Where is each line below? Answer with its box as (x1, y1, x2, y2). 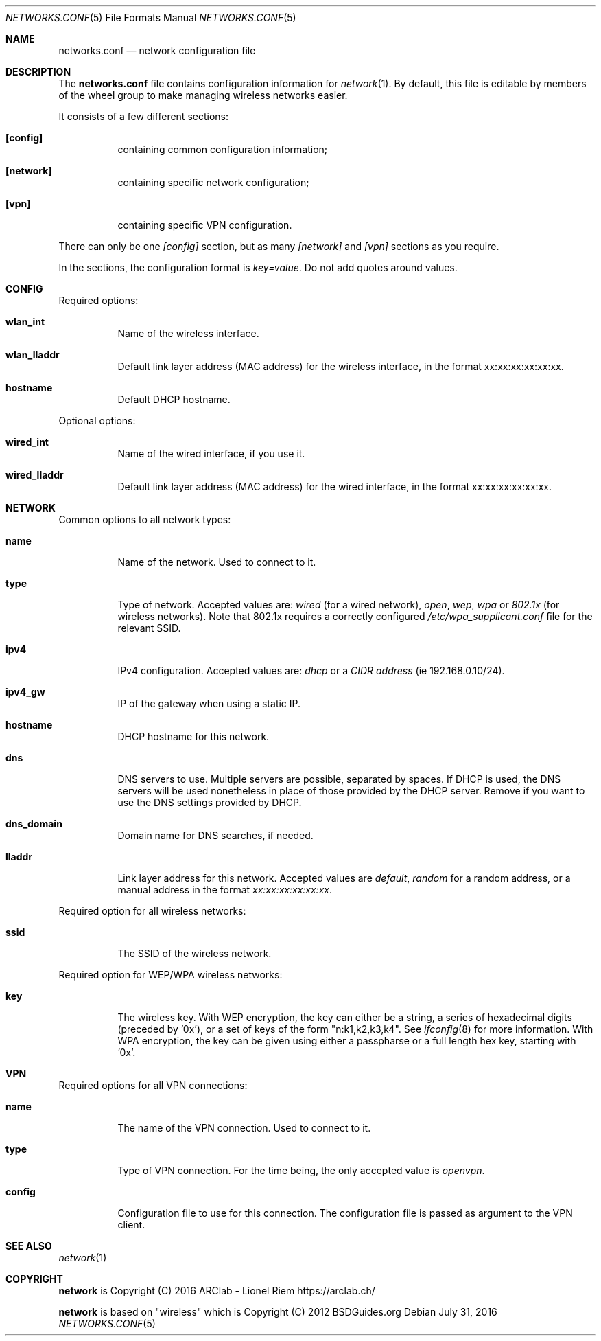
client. (117, 1219, 145, 1230)
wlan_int (5, 316, 45, 328)
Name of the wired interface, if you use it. (117, 448, 305, 459)
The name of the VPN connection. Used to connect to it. (117, 1122, 371, 1134)
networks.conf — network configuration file (58, 45, 256, 56)
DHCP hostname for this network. (117, 731, 270, 742)
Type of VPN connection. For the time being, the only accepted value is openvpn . (117, 1165, 485, 1176)
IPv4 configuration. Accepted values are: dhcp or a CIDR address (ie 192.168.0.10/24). (117, 665, 505, 676)
